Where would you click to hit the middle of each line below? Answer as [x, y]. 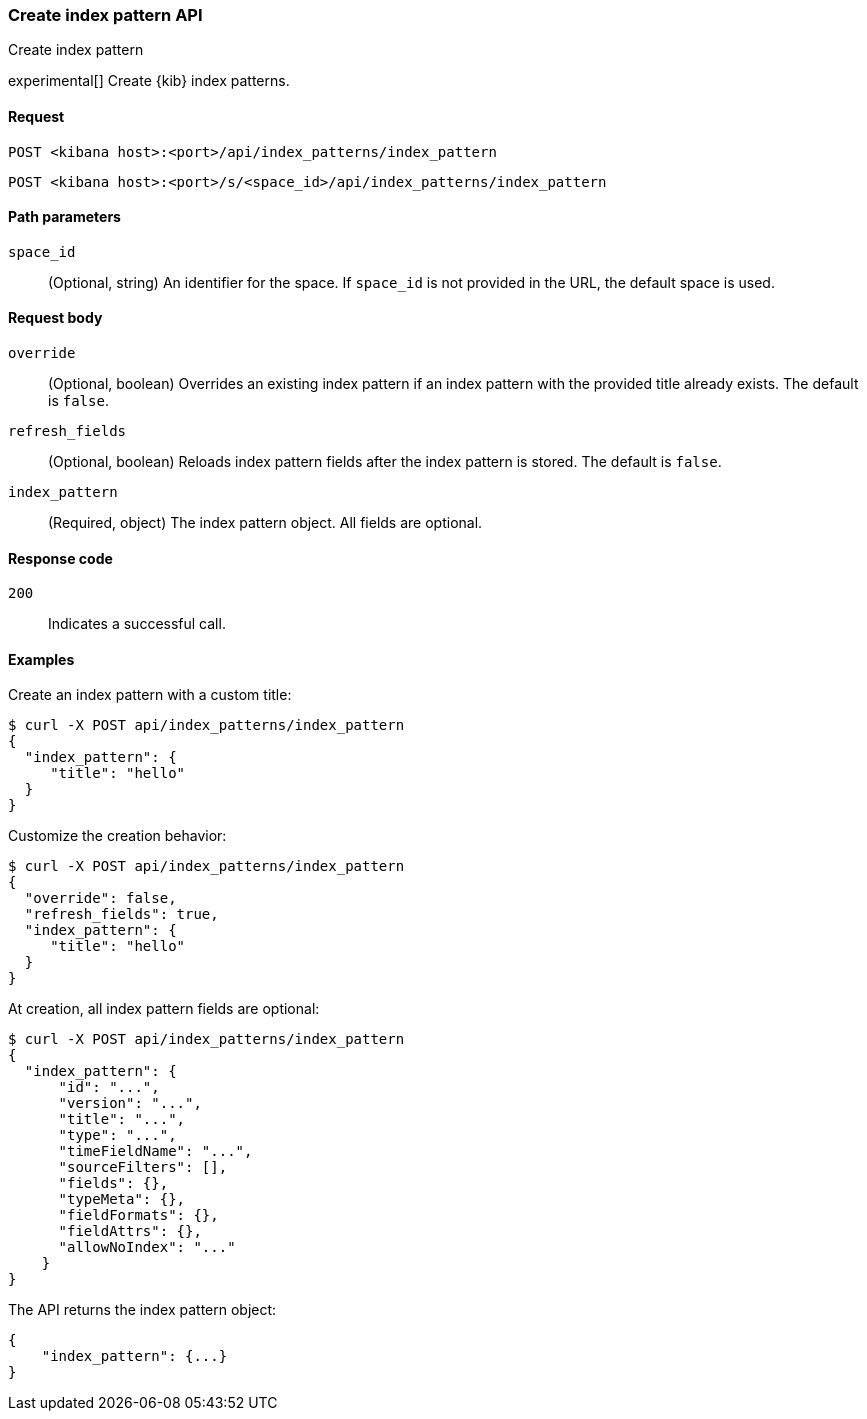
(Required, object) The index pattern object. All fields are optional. [265, 523]
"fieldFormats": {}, [138, 1215]
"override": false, [100, 898]
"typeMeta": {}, [122, 1199]
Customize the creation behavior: [117, 836]
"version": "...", [130, 1103]
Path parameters [64, 217]
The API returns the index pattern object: [142, 1310]
